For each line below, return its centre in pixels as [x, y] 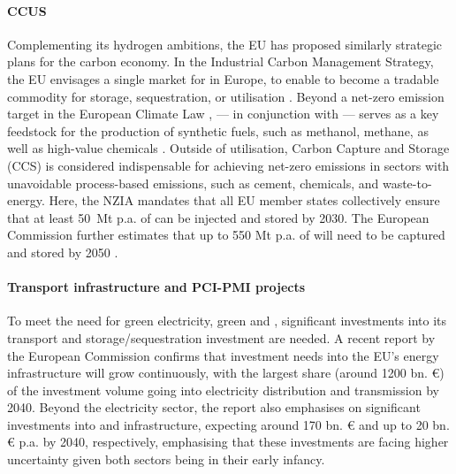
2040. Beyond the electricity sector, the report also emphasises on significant [214, 407]
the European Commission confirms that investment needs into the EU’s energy [223, 355]
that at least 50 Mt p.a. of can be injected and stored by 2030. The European [218, 217]
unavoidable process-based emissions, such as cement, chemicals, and [193, 183]
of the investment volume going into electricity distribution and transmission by [223, 390]
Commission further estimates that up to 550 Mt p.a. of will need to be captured [226, 235]
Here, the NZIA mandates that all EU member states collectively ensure [244, 200]
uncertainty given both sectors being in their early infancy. [166, 459]
